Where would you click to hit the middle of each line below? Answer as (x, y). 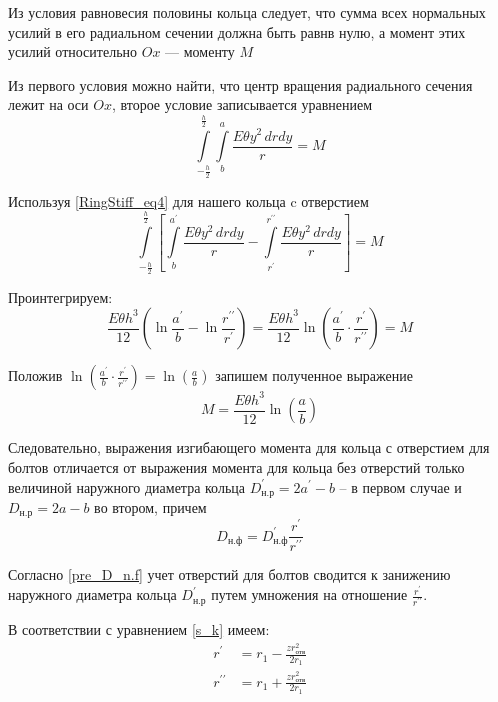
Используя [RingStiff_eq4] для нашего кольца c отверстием (188, 200)
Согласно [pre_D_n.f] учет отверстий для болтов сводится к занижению (229, 574)
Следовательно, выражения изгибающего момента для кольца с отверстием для (249, 447)
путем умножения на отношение (309, 594)
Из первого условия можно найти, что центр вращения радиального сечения (240, 84)
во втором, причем (150, 506)
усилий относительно (73, 51)
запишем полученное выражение (314, 375)
